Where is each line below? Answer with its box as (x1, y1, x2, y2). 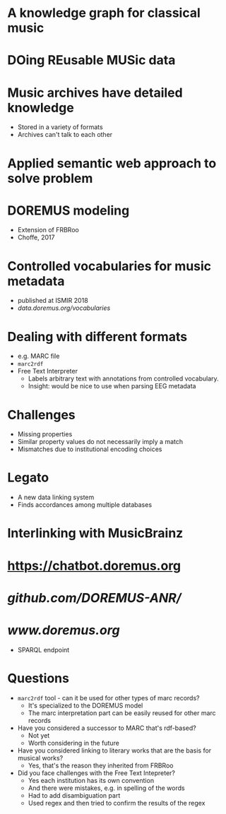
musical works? (17, 753, 64, 762)
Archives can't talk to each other (17, 131, 113, 139)
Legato (7, 469, 49, 486)
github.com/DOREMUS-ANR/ (7, 589, 182, 606)
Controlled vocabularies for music (7, 258, 212, 274)
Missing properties (17, 430, 73, 438)
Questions (7, 670, 69, 686)
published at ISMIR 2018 (17, 297, 88, 305)
